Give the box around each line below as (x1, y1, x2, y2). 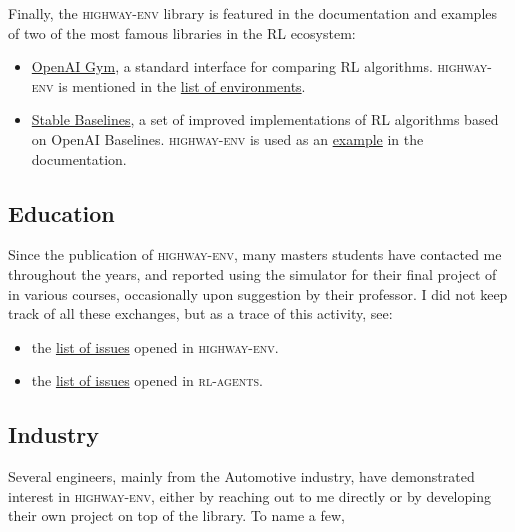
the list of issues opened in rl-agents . (31, 370, 263, 391)
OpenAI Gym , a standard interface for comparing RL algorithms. (31, 56, 433, 77)
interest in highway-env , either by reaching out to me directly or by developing (8, 485, 491, 506)
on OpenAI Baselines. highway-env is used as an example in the (31, 128, 424, 149)
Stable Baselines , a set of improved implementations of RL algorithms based (31, 109, 499, 130)
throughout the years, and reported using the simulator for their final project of (8, 263, 497, 284)
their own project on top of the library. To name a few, (8, 505, 345, 526)
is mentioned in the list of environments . (58, 75, 306, 96)
